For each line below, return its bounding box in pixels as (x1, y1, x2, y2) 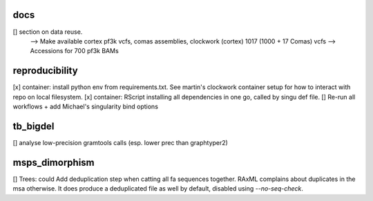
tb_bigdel (12, 120, 55, 132)
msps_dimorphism (12, 156, 95, 169)
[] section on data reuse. (12, 28, 83, 36)
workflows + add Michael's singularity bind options (12, 102, 159, 111)
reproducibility (12, 65, 79, 77)
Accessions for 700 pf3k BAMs (30, 47, 119, 55)
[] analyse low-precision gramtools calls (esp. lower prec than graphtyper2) (12, 138, 228, 146)
